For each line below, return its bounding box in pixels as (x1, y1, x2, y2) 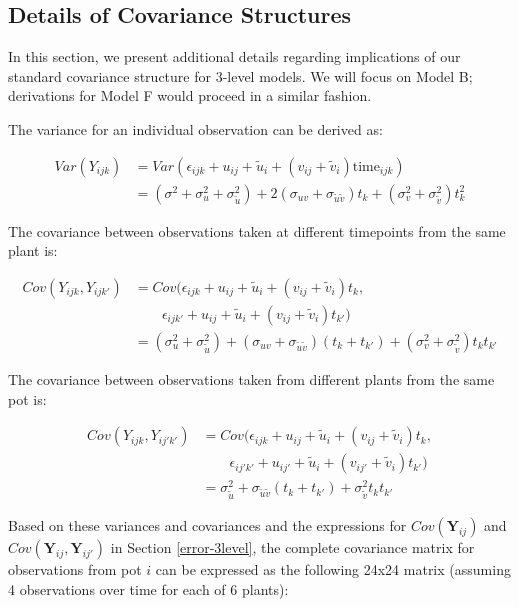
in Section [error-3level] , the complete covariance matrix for (110, 537, 475, 557)
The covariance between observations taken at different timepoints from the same (8, 220, 506, 241)
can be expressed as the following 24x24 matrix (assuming (155, 559, 511, 579)
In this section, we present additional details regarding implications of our (8, 46, 461, 67)
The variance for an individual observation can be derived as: (8, 118, 383, 139)
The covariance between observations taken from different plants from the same (8, 368, 495, 389)
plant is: (8, 240, 58, 261)
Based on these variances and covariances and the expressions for (8, 515, 407, 535)
